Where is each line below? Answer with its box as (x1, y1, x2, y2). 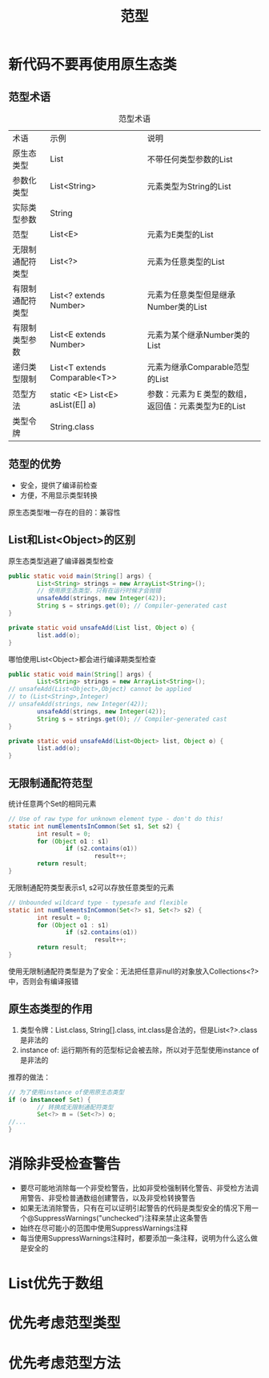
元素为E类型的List (147, 230, 214, 240)
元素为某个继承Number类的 (147, 330, 251, 340)
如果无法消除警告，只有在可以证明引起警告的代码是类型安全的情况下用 (19, 1203, 252, 1213)
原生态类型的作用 (8, 1002, 93, 1016)
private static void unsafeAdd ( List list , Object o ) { (8, 624, 195, 632)
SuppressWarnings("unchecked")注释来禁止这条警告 (34, 1213, 208, 1222)
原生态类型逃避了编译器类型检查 (8, 555, 114, 566)
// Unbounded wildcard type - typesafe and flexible (8, 898, 188, 907)
